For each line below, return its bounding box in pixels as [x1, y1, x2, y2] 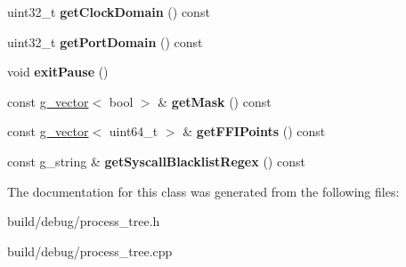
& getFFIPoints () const [183, 122, 326, 141]
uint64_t [109, 122, 158, 141]
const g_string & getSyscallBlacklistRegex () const [7, 151, 305, 170]
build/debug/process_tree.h [7, 212, 160, 231]
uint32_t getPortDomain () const [7, 32, 203, 51]
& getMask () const [158, 92, 272, 110]
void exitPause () [7, 62, 109, 81]
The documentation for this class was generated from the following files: [7, 182, 400, 200]
